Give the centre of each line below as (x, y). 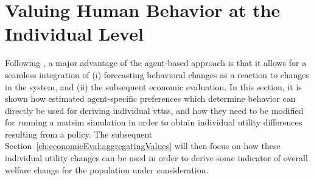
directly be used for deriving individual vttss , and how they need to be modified (154, 110)
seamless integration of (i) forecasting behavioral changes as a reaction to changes (157, 74)
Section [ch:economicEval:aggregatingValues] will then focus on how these (143, 146)
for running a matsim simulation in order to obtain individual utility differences (154, 122)
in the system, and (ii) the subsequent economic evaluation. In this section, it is (153, 86)
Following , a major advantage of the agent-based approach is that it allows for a (156, 63)
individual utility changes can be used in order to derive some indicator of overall (156, 158)
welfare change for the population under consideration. (107, 169)
